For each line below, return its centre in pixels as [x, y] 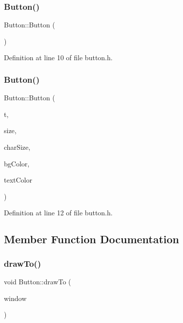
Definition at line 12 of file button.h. [58, 213]
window [15, 298]
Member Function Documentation [92, 239]
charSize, [17, 147]
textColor [18, 180]
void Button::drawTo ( [38, 281]
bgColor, [17, 163]
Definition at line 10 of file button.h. [58, 58]
